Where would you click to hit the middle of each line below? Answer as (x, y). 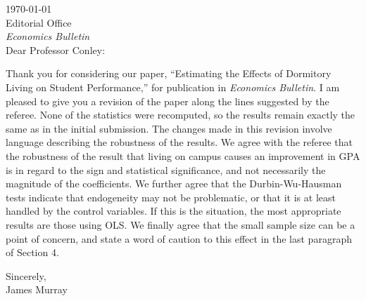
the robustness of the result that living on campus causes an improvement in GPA (183, 155)
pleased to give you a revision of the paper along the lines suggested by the (168, 101)
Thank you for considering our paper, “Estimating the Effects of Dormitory (169, 73)
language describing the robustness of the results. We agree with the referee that (179, 142)
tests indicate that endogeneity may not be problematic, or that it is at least (171, 197)
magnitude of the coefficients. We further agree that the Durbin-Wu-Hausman (174, 183)
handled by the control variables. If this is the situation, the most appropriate (173, 211)
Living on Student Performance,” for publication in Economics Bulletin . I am (173, 87)
